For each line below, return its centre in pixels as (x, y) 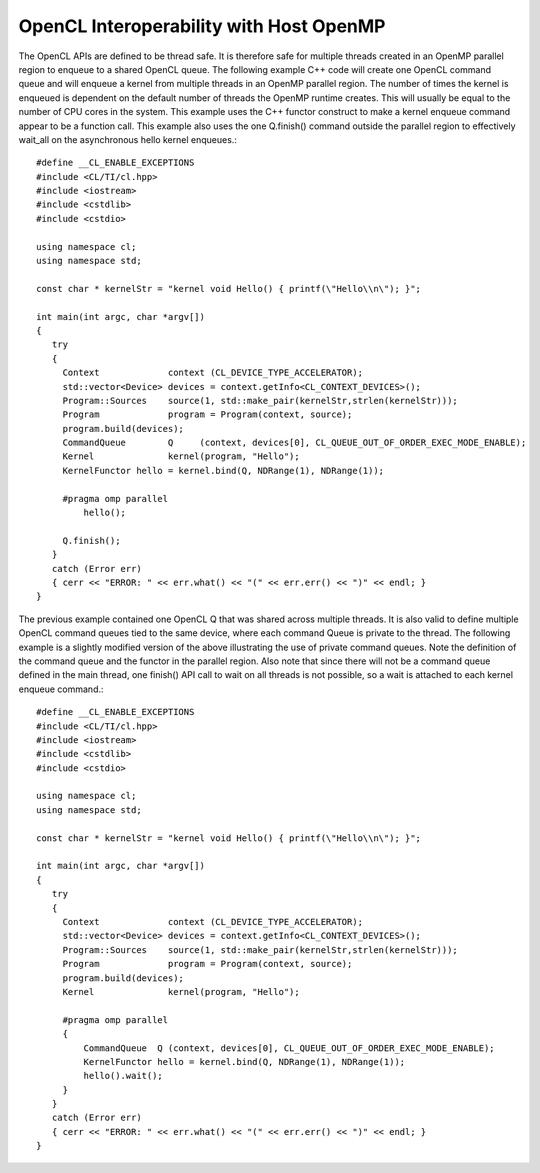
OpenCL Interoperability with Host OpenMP (202, 26)
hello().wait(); (123, 1076)
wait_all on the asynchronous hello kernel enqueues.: (127, 139)
